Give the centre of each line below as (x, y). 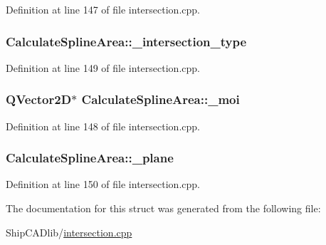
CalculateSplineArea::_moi (161, 99)
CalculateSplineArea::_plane (90, 158)
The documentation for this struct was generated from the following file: (163, 208)
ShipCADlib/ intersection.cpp (69, 232)
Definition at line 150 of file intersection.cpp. (103, 184)
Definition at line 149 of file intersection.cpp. (103, 67)
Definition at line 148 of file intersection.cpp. (103, 126)
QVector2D (39, 99)
